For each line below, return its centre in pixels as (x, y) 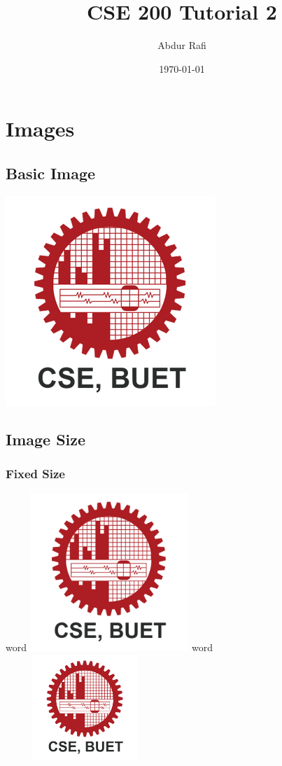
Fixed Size (35, 473)
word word (110, 647)
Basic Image (51, 173)
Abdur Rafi (182, 45)
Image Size (46, 439)
